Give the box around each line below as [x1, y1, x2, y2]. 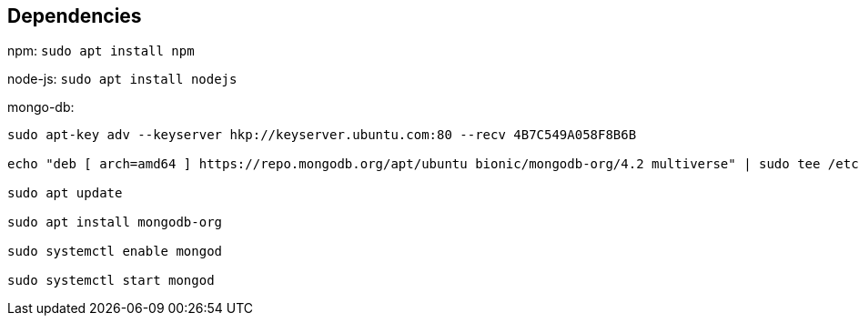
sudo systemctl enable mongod [7, 244, 223, 259]
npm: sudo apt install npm [7, 43, 195, 59]
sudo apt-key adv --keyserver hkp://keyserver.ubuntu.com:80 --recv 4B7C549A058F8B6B [7, 127, 637, 143]
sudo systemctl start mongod [7, 273, 215, 288]
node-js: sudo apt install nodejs [7, 71, 237, 87]
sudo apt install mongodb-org [7, 215, 223, 230]
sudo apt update [7, 186, 123, 201]
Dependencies [7, 5, 142, 27]
